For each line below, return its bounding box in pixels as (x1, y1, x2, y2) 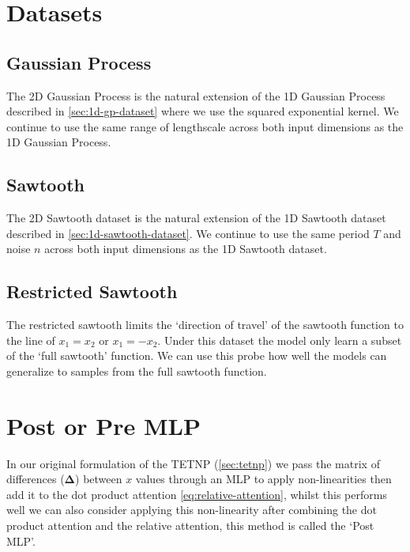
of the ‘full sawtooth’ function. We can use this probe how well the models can (6, 347, 387, 364)
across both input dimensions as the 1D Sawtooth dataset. (44, 240, 327, 257)
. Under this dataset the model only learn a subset (157, 331, 402, 348)
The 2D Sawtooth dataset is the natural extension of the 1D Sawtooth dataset (6, 210, 386, 226)
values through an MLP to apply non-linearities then (135, 471, 392, 487)
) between (75, 471, 122, 487)
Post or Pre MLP (6, 409, 201, 441)
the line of (6, 331, 55, 348)
